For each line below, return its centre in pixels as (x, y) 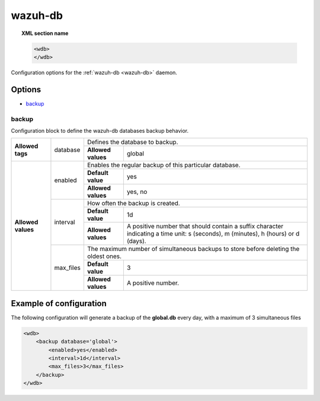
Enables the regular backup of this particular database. (164, 165)
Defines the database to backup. (132, 142)
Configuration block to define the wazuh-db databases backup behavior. (100, 131)
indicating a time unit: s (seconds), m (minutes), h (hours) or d (213, 234)
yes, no (137, 192)
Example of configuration (59, 303)
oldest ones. (104, 256)
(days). (136, 241)
